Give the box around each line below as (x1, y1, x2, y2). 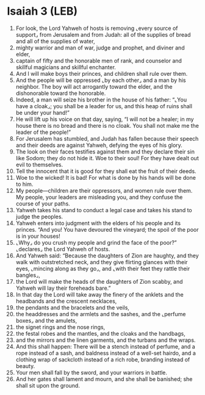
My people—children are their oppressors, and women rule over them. (15, 186, 193, 194)
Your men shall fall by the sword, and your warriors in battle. (15, 369, 167, 376)
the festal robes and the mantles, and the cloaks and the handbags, (15, 330, 185, 337)
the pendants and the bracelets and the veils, (15, 304, 130, 311)
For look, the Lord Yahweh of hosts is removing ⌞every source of (15, 24, 178, 32)
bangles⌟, (15, 271, 40, 279)
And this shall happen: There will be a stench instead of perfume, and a (15, 342, 196, 350)
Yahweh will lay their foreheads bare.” (15, 284, 111, 292)
